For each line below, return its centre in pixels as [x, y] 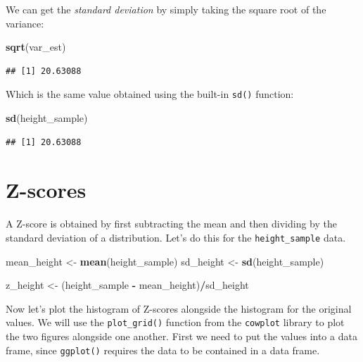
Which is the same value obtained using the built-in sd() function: [150, 94]
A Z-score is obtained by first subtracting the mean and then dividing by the [172, 224]
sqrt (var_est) [36, 47]
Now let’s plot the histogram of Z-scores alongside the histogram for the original [179, 308]
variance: [25, 23]
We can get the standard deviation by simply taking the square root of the [166, 9]
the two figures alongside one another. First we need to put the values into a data [181, 336]
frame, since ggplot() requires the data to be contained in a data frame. [163, 350]
